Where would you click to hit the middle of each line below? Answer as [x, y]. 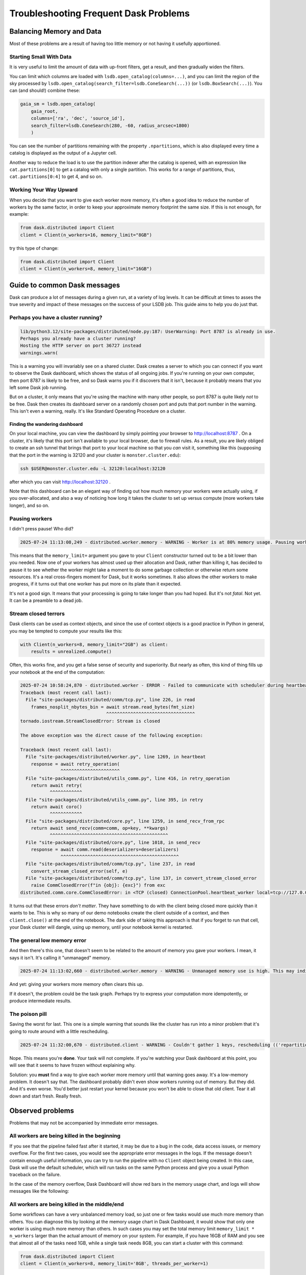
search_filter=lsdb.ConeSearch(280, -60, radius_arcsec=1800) [110, 125]
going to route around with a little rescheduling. [59, 1031]
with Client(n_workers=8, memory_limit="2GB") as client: [94, 644]
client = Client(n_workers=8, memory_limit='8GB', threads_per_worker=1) [114, 1264]
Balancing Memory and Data [55, 31]
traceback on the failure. [35, 1175]
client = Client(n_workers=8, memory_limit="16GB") [86, 269]
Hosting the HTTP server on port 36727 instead [81, 346]
